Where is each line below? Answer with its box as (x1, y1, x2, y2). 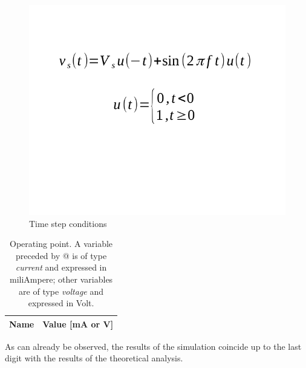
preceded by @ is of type (15, 249, 107, 261)
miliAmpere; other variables (9, 272, 113, 285)
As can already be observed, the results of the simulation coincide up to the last (5, 340, 302, 352)
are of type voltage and (19, 284, 104, 297)
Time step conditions (29, 217, 107, 229)
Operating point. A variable (10, 237, 113, 250)
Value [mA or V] (42, 317, 114, 330)
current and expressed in (15, 261, 107, 274)
